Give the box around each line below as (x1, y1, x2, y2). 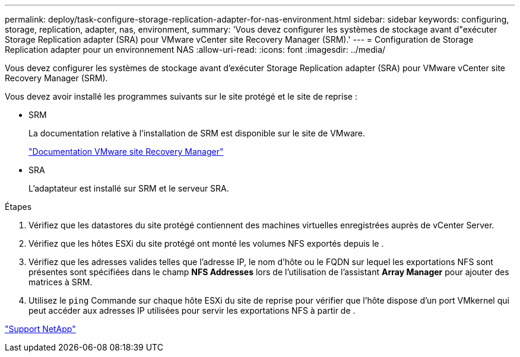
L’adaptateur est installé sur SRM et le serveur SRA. (28, 183, 229, 193)
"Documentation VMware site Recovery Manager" (28, 146, 224, 157)
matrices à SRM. (28, 277, 93, 287)
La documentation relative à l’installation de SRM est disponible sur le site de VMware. (28, 128, 366, 138)
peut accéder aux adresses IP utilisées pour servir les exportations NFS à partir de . (28, 305, 356, 315)
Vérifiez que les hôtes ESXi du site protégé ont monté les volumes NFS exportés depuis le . (28, 238, 384, 248)
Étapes (5, 202, 32, 212)
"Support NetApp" (5, 324, 76, 334)
